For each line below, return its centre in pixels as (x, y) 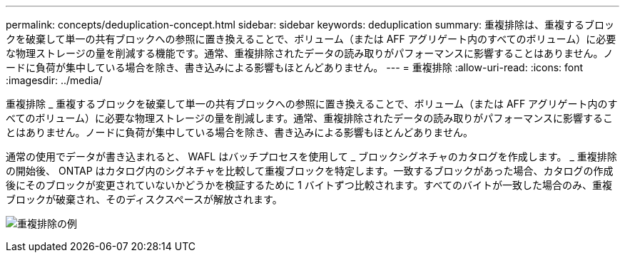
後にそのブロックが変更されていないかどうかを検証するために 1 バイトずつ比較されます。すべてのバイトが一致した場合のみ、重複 (309, 185)
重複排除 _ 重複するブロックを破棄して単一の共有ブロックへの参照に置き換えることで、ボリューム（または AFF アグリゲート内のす (312, 104)
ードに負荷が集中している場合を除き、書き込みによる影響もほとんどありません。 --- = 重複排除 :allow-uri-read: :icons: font (295, 67)
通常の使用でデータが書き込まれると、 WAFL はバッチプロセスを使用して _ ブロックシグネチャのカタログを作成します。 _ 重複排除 (311, 156)
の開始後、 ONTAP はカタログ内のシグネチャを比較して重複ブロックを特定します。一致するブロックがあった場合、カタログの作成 (310, 171)
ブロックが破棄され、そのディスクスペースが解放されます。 (144, 199)
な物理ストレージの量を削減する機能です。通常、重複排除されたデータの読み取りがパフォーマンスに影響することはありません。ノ (310, 53)
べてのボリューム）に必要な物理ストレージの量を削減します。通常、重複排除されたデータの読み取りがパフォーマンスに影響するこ (310, 118)
